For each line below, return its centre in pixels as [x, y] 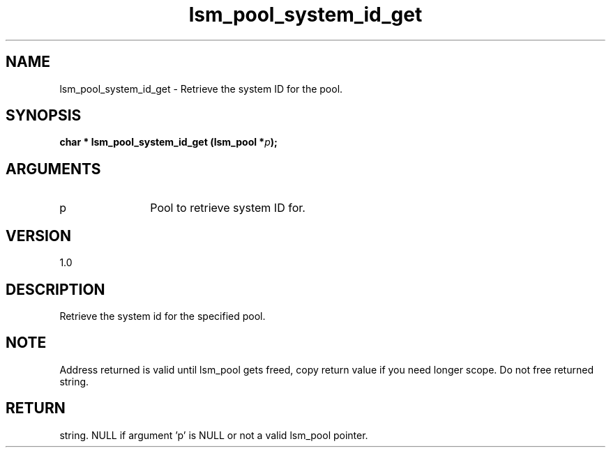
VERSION [39, 236]
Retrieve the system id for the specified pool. [163, 316]
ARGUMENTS [53, 169]
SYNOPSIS [44, 116]
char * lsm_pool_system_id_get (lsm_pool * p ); [168, 142]
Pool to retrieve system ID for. [228, 208]
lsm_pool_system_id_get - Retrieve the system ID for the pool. [201, 89]
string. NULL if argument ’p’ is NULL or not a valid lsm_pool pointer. [214, 435]
